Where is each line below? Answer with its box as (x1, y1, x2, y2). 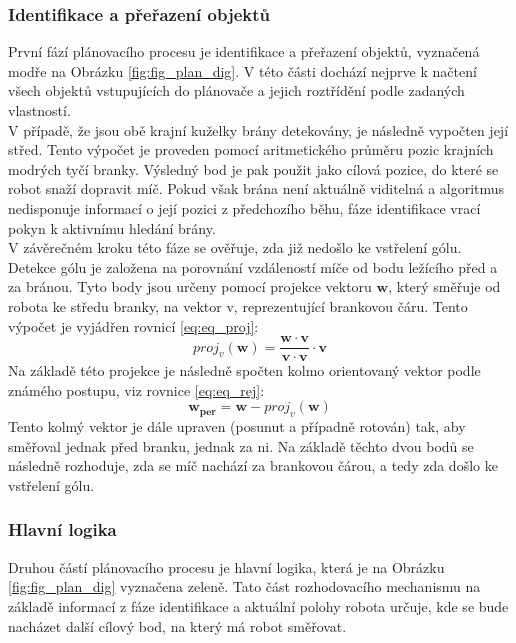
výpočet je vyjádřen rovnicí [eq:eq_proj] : (8, 315, 259, 336)
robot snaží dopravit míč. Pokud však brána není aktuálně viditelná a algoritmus (8, 178, 505, 199)
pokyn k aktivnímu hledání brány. (8, 217, 216, 238)
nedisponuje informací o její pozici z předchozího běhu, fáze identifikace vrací (8, 197, 481, 218)
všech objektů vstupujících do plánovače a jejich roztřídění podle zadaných (8, 80, 465, 101)
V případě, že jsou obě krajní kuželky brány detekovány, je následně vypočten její (8, 119, 509, 140)
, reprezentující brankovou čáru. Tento (233, 295, 468, 316)
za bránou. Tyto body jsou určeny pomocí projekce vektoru (8, 276, 372, 297)
